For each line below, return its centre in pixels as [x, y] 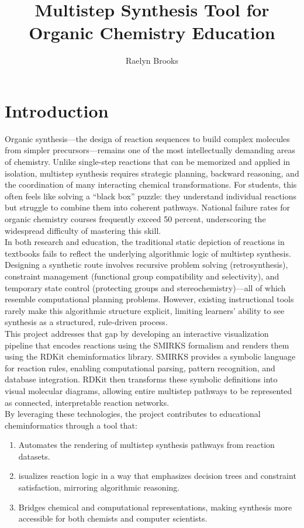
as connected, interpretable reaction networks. [87, 402]
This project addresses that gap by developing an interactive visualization [137, 333]
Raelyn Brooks [152, 61]
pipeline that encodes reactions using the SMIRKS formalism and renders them [147, 345]
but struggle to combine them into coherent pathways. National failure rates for [148, 207]
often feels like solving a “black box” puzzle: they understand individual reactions [151, 196]
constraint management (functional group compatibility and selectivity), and [142, 276]
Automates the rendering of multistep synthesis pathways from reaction [146, 445]
